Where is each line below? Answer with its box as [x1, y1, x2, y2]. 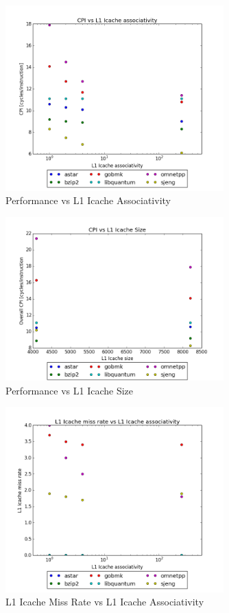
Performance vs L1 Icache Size [5, 383, 134, 397]
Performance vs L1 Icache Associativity [5, 193, 171, 208]
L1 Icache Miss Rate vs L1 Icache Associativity [5, 594, 204, 609]
